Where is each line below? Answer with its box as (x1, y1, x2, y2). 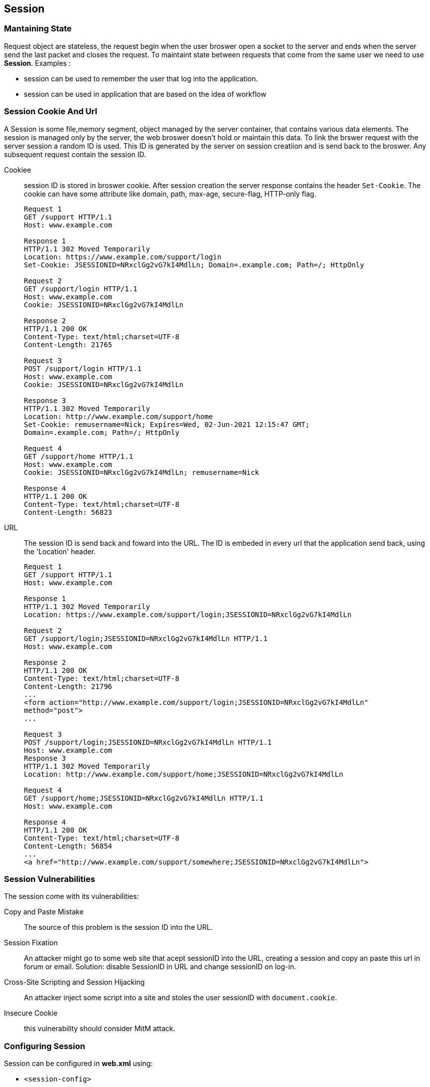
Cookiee (4, 165, 31, 174)
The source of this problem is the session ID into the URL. (24, 923, 213, 932)
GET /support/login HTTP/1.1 (24, 284, 138, 293)
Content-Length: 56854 (24, 842, 113, 850)
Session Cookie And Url (4, 106, 97, 117)
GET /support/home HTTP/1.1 (24, 452, 134, 460)
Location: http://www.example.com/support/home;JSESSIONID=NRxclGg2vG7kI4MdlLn (24, 770, 343, 778)
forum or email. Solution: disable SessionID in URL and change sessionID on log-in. (24, 962, 296, 971)
